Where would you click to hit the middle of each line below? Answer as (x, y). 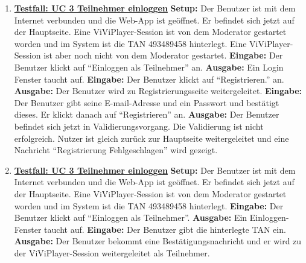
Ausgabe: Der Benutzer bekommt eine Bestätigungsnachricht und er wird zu (158, 241)
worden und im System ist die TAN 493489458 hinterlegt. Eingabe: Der (149, 205)
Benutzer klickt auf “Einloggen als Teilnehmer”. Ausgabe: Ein (131, 217)
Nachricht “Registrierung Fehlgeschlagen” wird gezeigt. (116, 150)
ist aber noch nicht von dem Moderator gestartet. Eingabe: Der (163, 55)
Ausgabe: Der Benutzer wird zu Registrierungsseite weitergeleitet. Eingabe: (158, 91)
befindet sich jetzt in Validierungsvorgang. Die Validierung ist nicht (139, 126)
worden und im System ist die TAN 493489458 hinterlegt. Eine (130, 43)
